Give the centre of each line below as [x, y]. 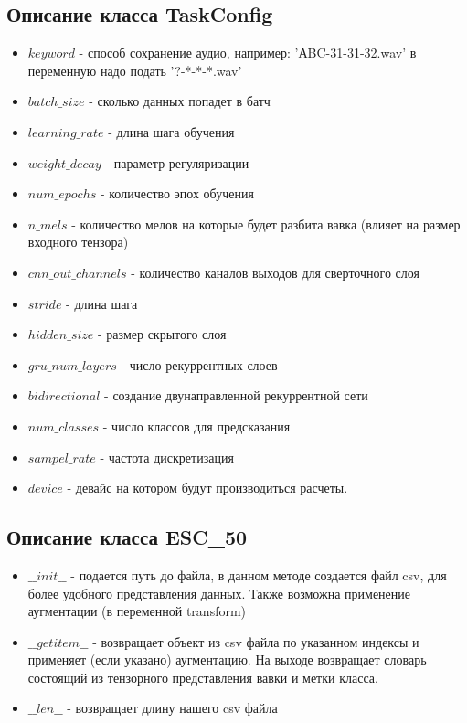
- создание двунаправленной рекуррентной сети [236, 395]
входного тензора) [78, 242]
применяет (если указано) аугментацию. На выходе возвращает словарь [227, 659]
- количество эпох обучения [177, 193]
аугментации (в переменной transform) [137, 611]
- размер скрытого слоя [162, 334]
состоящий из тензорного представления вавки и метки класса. [203, 677]
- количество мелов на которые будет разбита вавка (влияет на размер [266, 223]
